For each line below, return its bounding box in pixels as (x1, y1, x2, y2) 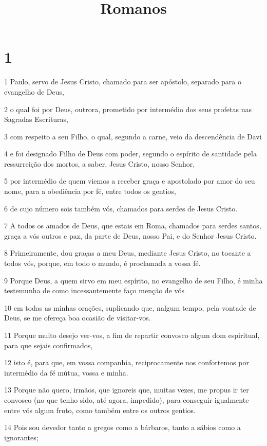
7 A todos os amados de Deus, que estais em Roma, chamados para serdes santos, (4, 220, 261, 231)
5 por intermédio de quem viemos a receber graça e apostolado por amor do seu (4, 175, 255, 186)
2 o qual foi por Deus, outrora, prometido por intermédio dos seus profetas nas (4, 103, 252, 114)
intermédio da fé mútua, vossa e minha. (4, 367, 128, 378)
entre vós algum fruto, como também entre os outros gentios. (4, 404, 196, 415)
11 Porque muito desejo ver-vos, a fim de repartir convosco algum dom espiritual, (4, 330, 260, 340)
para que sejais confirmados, (4, 340, 93, 350)
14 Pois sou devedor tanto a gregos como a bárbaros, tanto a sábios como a (4, 422, 241, 433)
